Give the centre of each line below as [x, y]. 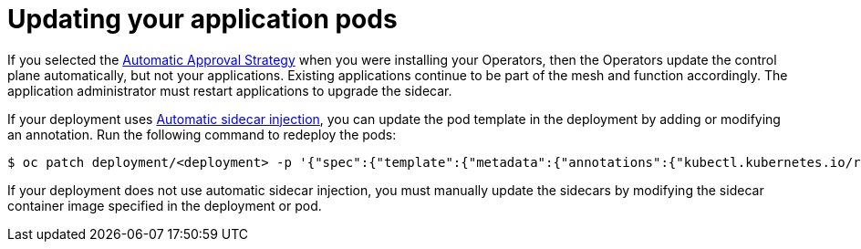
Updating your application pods [202, 19]
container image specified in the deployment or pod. [165, 205]
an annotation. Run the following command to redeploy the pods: [202, 134]
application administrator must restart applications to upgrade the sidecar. [230, 90]
